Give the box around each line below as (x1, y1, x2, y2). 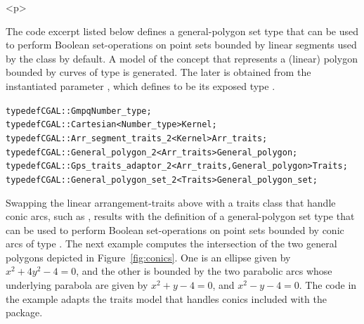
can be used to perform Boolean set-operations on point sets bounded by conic (6, 222, 344, 237)
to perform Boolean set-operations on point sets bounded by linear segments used (6, 37, 357, 52)
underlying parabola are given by (6, 278, 148, 292)
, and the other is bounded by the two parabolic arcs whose (76, 264, 332, 278)
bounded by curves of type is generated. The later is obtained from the (6, 65, 311, 79)
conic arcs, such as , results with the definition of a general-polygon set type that (6, 209, 355, 223)
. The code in (299, 278, 357, 292)
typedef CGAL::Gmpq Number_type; (6, 105, 152, 116)
